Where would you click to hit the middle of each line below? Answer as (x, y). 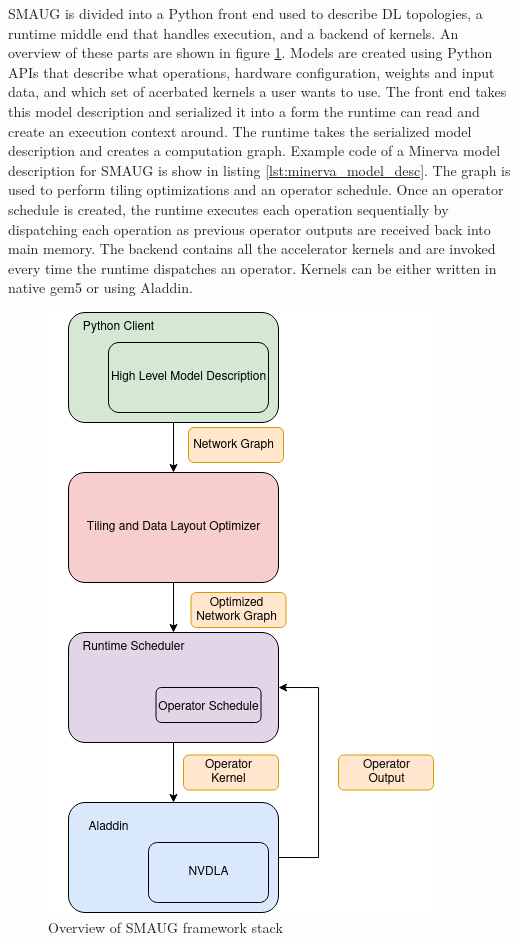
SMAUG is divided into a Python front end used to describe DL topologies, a (245, 13)
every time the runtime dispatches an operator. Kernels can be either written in (252, 267)
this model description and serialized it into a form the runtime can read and (244, 110)
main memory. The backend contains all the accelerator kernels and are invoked (252, 248)
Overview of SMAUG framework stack (165, 926)
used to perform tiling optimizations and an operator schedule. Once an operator (256, 189)
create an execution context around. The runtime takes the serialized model (240, 130)
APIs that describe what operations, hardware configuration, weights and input (251, 71)
